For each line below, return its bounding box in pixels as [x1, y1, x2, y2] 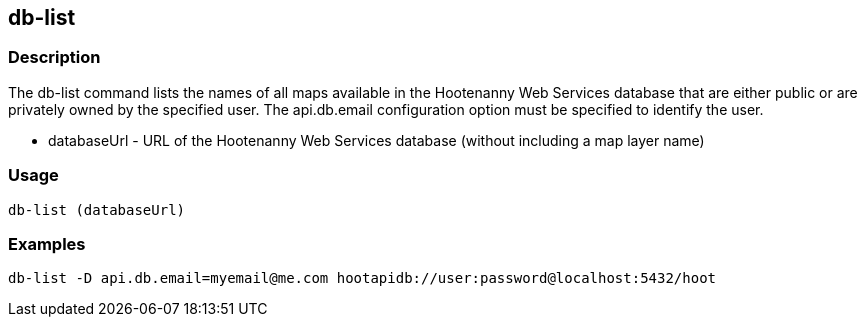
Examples [8, 233, 86, 254]
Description [8, 47, 101, 68]
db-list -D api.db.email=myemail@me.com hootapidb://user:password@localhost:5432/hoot [8, 270, 717, 287]
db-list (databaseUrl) [8, 201, 186, 218]
